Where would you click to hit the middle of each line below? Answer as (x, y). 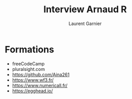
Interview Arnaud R (85, 9)
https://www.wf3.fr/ (33, 80)
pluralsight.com (29, 69)
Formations (30, 49)
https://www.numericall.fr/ (40, 85)
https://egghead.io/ (32, 91)
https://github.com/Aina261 (41, 75)
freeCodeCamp (28, 64)
